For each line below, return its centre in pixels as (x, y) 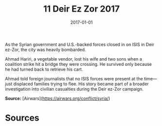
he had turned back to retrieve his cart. (44, 69)
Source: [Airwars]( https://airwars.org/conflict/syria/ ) (58, 98)
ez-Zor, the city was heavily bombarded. (46, 49)
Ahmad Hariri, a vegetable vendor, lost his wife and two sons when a (73, 59)
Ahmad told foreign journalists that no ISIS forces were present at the (74, 79)
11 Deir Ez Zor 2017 (81, 9)
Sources (22, 118)
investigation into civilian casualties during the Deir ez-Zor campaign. (74, 89)
